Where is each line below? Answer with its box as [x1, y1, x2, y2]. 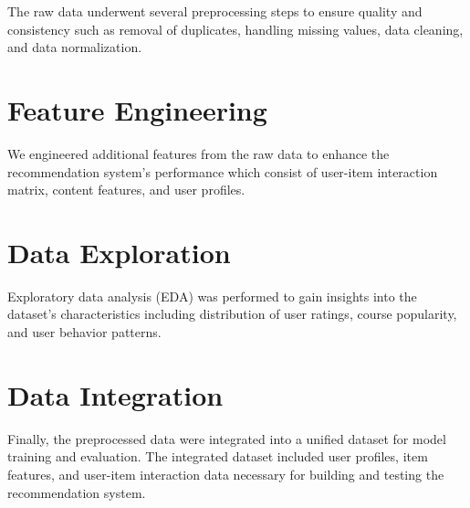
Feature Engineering [7, 90, 267, 128]
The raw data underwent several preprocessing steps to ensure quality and [7, 2, 423, 20]
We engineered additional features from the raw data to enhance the [7, 143, 390, 163]
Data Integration [7, 376, 224, 413]
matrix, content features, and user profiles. [7, 180, 245, 199]
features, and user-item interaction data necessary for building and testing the [7, 464, 444, 483]
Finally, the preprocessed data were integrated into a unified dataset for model [7, 429, 446, 448]
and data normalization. [7, 37, 142, 57]
